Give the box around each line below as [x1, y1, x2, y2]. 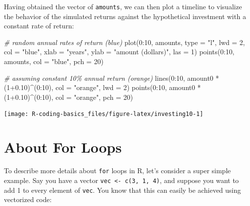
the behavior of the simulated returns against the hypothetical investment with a [4, 11, 246, 21]
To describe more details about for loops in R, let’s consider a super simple [4, 165, 231, 176]
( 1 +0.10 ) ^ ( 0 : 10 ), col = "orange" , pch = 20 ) [4, 92, 133, 102]
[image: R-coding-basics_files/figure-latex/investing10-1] [4, 111, 204, 118]
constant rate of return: [4, 21, 74, 31]
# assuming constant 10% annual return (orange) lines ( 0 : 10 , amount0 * [4, 72, 219, 83]
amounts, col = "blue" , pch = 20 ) [4, 56, 104, 67]
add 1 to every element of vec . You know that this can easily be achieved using [4, 184, 241, 195]
